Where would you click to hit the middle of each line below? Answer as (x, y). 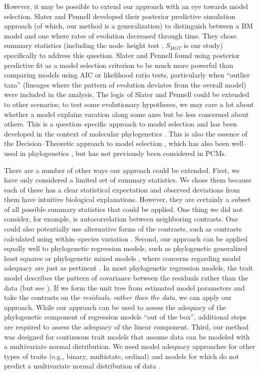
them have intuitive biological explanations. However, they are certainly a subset (128, 199)
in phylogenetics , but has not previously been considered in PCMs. (123, 153)
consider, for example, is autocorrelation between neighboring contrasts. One (121, 219)
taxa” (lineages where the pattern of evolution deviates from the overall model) (125, 84)
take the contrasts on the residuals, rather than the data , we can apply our (118, 297)
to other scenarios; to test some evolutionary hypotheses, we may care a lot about (129, 104)
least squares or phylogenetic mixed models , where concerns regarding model (123, 258)
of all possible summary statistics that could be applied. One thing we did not (124, 209)
